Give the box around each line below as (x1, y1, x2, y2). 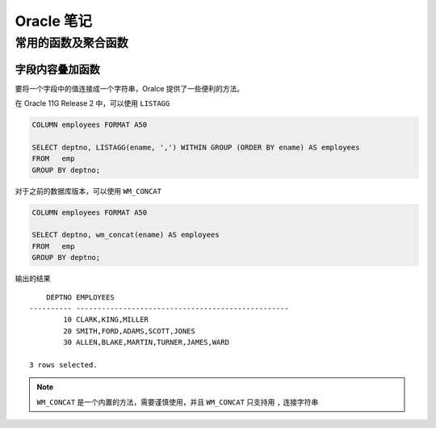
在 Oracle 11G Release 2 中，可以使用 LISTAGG (15, 99, 170, 108)
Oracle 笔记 (15, 12, 93, 30)
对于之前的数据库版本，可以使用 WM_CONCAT (15, 186, 161, 195)
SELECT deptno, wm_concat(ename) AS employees (31, 230, 220, 240)
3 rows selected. (29, 360, 98, 369)
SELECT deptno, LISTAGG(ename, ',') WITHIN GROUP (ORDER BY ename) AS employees (31, 142, 360, 152)
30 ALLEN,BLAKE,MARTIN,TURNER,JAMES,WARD (63, 338, 230, 347)
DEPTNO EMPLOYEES (45, 292, 115, 302)
